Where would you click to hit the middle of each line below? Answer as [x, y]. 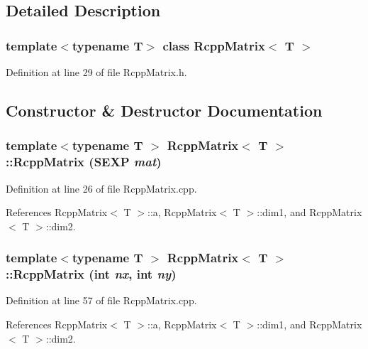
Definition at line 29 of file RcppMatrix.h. [96, 72]
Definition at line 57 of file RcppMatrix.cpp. [101, 300]
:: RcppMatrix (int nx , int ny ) [91, 274]
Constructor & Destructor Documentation [164, 110]
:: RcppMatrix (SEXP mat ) [84, 162]
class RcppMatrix [214, 45]
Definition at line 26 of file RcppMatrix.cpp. [101, 188]
